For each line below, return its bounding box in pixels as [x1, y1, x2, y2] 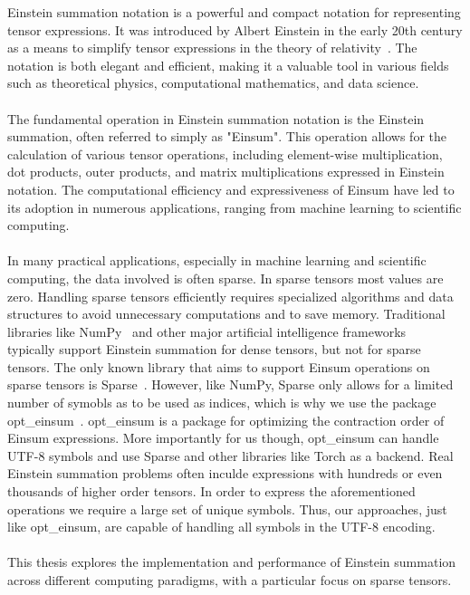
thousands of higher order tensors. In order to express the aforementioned [7, 482, 416, 501]
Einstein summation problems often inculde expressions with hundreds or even [7, 464, 443, 483]
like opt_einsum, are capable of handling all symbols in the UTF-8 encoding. [7, 517, 436, 536]
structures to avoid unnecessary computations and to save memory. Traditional [7, 304, 446, 323]
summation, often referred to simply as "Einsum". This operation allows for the [7, 127, 447, 146]
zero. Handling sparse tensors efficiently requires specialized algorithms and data [7, 286, 454, 305]
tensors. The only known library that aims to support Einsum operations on [7, 357, 430, 376]
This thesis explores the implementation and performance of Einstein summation [7, 552, 456, 571]
